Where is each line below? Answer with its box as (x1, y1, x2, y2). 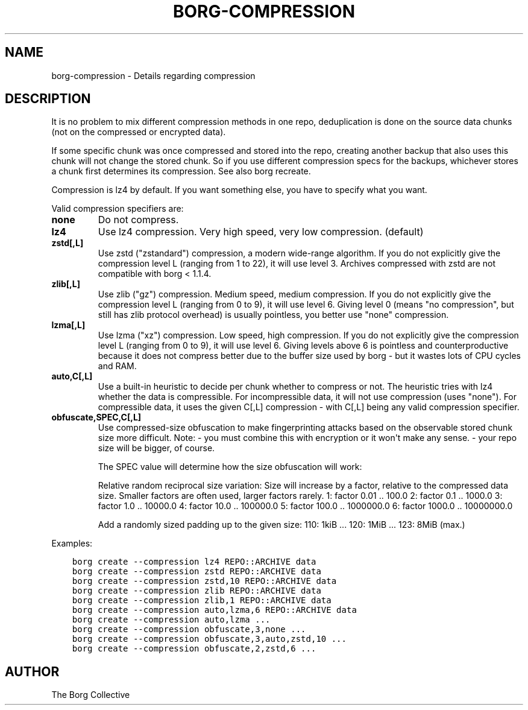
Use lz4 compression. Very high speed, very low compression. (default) (98, 226, 424, 238)
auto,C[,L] (51, 371, 93, 382)
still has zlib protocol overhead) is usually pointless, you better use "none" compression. (98, 309, 449, 320)
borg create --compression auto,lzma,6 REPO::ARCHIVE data (72, 605, 357, 615)
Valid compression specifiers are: (51, 203, 184, 214)
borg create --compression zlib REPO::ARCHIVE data (72, 586, 321, 596)
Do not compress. (98, 214, 179, 226)
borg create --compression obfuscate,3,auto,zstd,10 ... (72, 634, 347, 644)
